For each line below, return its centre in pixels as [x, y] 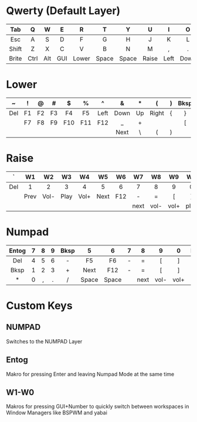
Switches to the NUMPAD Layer [44, 341]
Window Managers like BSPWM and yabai [57, 413]
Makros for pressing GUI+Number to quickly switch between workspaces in [98, 407]
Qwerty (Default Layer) [63, 11]
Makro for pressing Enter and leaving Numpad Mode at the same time [90, 374]
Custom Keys [39, 305]
